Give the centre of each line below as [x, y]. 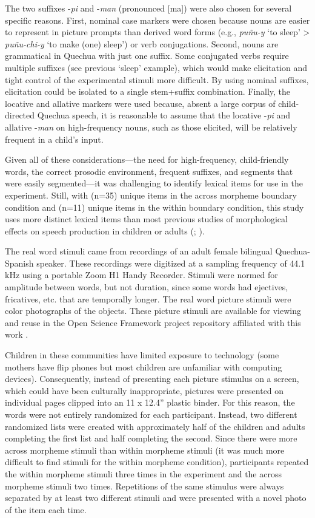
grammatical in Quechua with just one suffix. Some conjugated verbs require [147, 56]
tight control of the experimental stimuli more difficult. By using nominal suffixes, [157, 79]
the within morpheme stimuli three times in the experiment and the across [143, 473]
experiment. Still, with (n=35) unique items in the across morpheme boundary [151, 195]
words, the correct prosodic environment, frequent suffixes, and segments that [149, 171]
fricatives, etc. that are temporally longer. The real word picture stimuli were [148, 298]
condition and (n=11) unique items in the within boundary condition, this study [154, 207]
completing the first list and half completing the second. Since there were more [151, 438]
